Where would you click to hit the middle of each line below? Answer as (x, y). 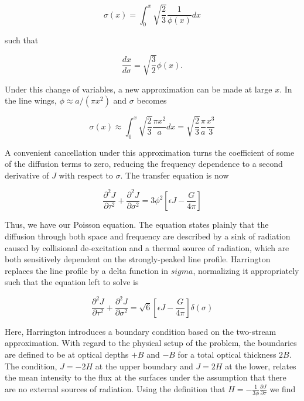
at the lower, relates (261, 366)
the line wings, (31, 100)
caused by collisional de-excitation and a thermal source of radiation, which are (147, 247)
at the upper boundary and (144, 366)
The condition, (31, 366)
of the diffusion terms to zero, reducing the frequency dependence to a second (144, 164)
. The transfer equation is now (175, 175)
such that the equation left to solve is (72, 282)
